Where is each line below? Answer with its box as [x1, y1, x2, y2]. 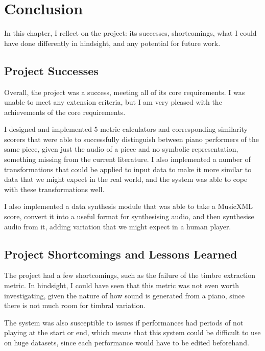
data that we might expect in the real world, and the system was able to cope [4, 174, 248, 184]
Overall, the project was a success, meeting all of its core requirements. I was [4, 86, 245, 97]
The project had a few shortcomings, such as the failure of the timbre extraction [4, 270, 256, 280]
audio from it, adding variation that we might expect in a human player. [4, 221, 231, 231]
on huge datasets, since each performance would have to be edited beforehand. [4, 337, 249, 347]
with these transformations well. [4, 183, 105, 194]
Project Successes [4, 62, 99, 78]
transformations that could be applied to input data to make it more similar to [4, 163, 252, 174]
